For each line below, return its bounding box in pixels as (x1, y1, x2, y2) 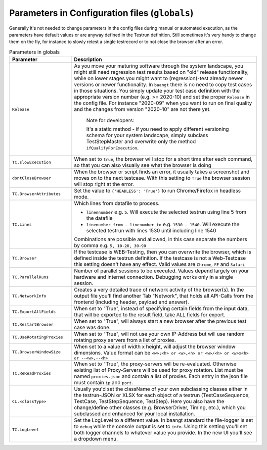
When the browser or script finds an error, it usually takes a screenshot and (74, 168, 250, 175)
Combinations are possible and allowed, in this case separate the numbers (74, 236, 247, 243)
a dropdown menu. (74, 436, 118, 443)
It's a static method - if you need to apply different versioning (86, 126, 229, 133)
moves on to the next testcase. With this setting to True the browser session (74, 175, 250, 182)
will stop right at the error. (74, 181, 134, 188)
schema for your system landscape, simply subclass (86, 132, 209, 139)
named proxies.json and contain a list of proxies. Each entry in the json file (74, 373, 248, 380)
